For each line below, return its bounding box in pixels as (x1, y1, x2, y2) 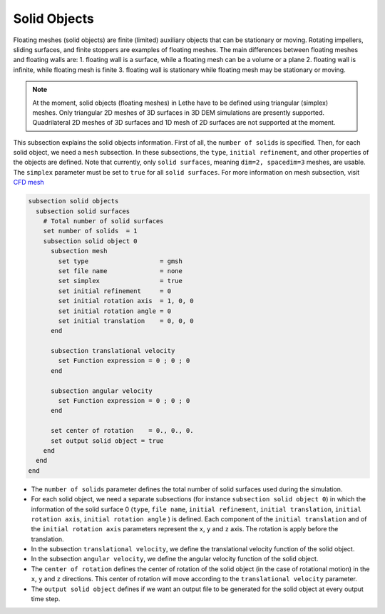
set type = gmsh (58, 257, 183, 265)
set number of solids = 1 (43, 227, 138, 235)
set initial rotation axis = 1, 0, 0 (58, 297, 194, 305)
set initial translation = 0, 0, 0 (58, 317, 194, 324)
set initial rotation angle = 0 (58, 307, 171, 315)
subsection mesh (51, 247, 108, 255)
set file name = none (58, 267, 183, 275)
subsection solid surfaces (36, 207, 130, 215)
